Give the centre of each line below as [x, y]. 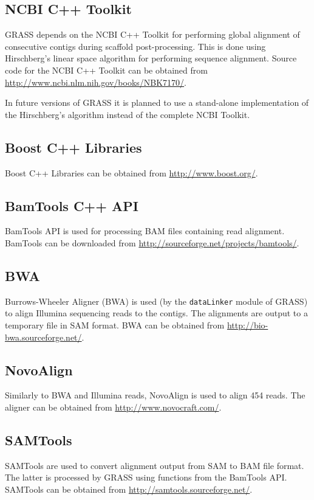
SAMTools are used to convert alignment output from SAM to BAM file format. [155, 465]
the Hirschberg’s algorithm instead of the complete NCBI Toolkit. [128, 114]
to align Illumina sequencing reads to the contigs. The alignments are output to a [156, 313]
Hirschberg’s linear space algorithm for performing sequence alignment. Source [151, 58]
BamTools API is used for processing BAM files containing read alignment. [145, 231]
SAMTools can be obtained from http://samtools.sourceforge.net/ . [129, 489]
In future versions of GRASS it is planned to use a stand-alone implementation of [157, 102]
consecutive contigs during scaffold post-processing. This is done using [135, 46]
